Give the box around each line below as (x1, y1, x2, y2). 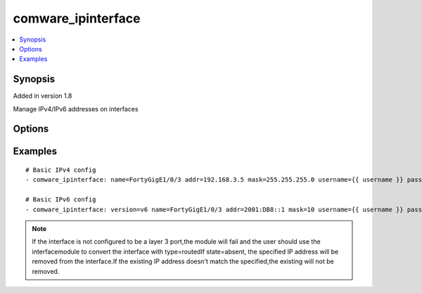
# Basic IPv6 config (25, 196, 96, 204)
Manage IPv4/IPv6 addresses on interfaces (13, 104, 139, 113)
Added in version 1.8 (13, 92, 72, 100)
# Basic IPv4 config (25, 166, 96, 174)
